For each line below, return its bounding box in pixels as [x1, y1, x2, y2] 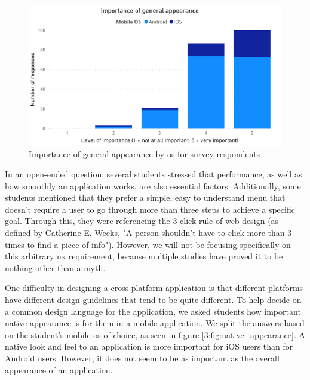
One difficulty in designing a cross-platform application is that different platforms [5, 281, 303, 294]
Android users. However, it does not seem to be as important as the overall [5, 351, 280, 364]
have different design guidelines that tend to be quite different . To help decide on [5, 293, 302, 305]
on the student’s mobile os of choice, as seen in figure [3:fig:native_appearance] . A [5, 328, 305, 341]
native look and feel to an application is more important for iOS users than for [5, 340, 293, 353]
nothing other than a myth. [5, 261, 106, 274]
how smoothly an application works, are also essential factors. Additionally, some [5, 179, 301, 192]
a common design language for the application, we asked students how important [5, 305, 301, 317]
